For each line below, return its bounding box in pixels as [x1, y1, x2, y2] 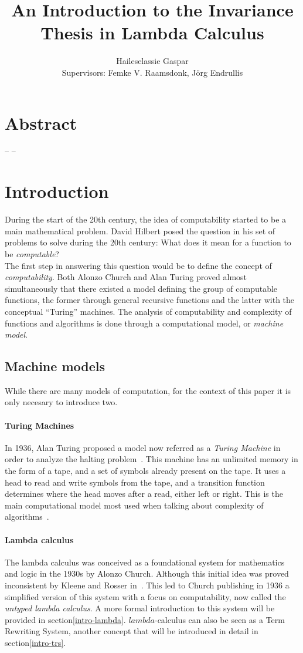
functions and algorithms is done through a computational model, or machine [5, 317, 284, 329]
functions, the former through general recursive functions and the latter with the [5, 294, 295, 306]
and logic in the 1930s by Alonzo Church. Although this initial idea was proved [5, 567, 289, 580]
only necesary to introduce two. [5, 396, 118, 408]
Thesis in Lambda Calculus [40, 21, 264, 45]
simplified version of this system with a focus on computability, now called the [5, 590, 286, 602]
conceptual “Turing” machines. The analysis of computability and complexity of [5, 305, 292, 317]
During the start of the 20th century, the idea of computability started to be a [5, 213, 287, 225]
